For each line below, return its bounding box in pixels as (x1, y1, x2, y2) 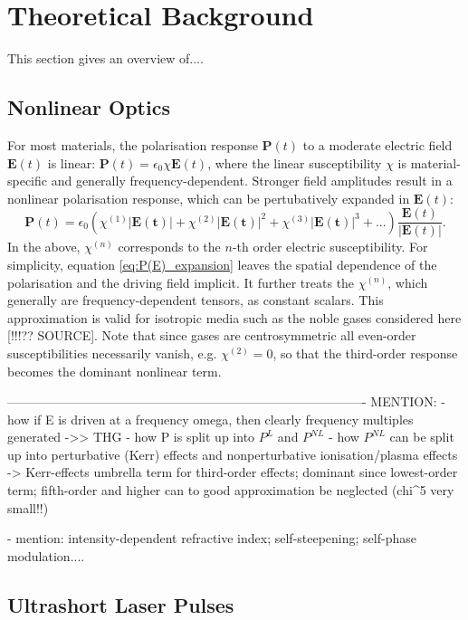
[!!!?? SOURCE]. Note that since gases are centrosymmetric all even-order (7, 326, 416, 345)
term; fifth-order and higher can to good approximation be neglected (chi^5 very (7, 481, 454, 500)
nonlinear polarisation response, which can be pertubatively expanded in (7, 188, 410, 207)
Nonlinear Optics (7, 93, 170, 121)
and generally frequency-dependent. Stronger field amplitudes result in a (51, 171, 453, 190)
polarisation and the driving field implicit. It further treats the (7, 272, 355, 291)
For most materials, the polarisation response (7, 135, 258, 154)
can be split (389, 427, 454, 446)
